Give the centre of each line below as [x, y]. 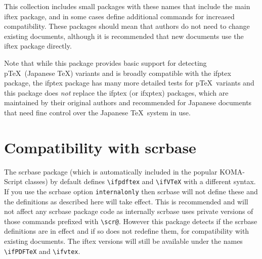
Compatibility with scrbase [100, 147]
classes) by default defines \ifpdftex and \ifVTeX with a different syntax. [140, 181]
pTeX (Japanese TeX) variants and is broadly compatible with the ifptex [118, 73]
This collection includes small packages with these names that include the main [127, 6]
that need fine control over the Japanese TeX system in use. [97, 112]
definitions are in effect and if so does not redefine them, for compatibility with [127, 231]
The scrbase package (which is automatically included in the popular [111, 171]
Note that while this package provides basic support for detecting [105, 62]
